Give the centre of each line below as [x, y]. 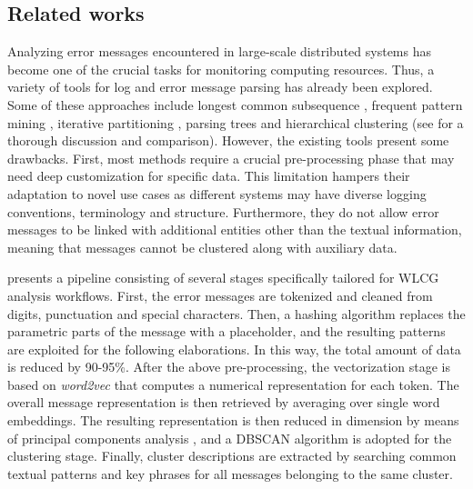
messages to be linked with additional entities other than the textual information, [235, 230]
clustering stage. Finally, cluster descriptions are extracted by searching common [232, 456]
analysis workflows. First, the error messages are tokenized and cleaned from [220, 295]
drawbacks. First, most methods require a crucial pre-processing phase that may [231, 158]
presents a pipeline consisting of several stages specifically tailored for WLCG [223, 278]
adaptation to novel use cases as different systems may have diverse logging [217, 193]
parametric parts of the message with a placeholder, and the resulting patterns [226, 331]
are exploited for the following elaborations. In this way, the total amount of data [234, 349]
